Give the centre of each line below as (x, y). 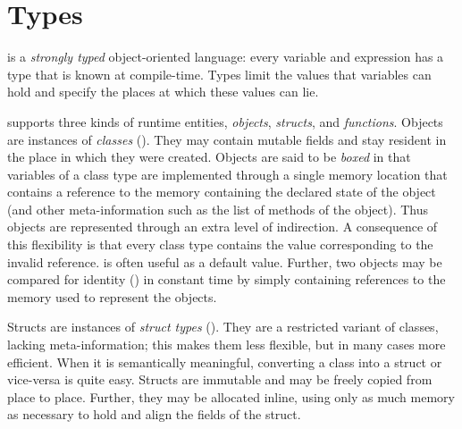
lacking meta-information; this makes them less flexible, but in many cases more (227, 345)
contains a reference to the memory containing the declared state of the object (222, 192)
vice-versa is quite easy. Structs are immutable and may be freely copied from (220, 379)
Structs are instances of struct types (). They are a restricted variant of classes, (223, 327)
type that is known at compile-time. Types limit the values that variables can (219, 74)
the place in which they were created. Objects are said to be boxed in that (209, 157)
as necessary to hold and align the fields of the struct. (154, 414)
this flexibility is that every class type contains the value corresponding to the (220, 244)
